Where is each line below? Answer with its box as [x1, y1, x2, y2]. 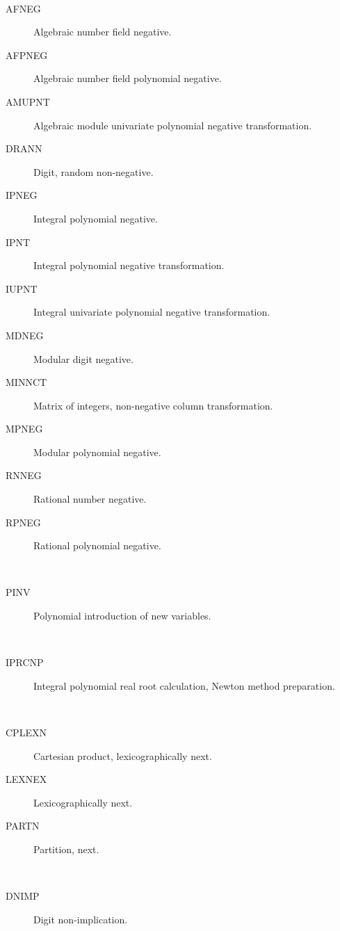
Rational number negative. [33, 492, 147, 506]
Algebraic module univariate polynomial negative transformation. [33, 118, 312, 132]
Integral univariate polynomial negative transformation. [33, 305, 270, 319]
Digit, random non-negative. [33, 164, 154, 179]
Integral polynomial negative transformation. [33, 258, 225, 273]
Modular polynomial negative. [33, 444, 161, 459]
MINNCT [6, 375, 47, 389]
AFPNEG [6, 47, 48, 62]
